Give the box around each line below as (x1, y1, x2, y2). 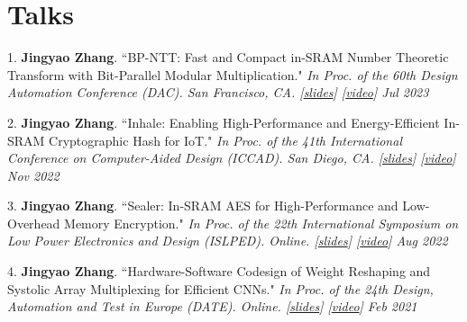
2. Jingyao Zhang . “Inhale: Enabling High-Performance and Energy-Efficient (7, 112, 440, 131)
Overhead (7, 213, 60, 232)
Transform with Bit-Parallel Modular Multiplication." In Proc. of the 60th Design (7, 65, 458, 84)
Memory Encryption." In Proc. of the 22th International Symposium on (64, 213, 459, 232)
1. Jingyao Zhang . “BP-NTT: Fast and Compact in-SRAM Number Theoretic (7, 48, 449, 67)
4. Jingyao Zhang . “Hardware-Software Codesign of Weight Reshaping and (7, 262, 431, 281)
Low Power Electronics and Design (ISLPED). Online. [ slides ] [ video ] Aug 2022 (7, 231, 448, 250)
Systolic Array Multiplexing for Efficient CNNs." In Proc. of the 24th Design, (7, 279, 434, 298)
